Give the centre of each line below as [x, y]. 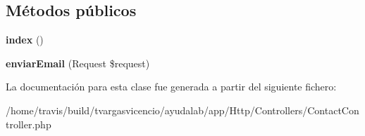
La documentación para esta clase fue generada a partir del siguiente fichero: [171, 87]
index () [25, 40]
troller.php [29, 124]
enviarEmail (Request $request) [78, 63]
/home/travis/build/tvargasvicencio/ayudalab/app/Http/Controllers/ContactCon [182, 110]
